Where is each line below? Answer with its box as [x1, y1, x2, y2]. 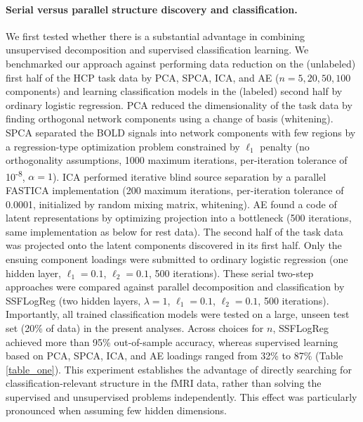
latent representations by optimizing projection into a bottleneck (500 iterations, [6, 210, 352, 225]
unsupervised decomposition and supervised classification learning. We [6, 42, 309, 57]
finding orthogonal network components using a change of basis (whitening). [6, 111, 334, 126]
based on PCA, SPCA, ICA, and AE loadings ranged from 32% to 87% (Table [6, 348, 343, 363]
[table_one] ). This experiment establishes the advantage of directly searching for [6, 362, 352, 376]
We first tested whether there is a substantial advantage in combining [6, 28, 305, 43]
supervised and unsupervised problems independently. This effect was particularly [6, 389, 357, 404]
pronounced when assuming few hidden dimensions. [6, 403, 227, 418]
